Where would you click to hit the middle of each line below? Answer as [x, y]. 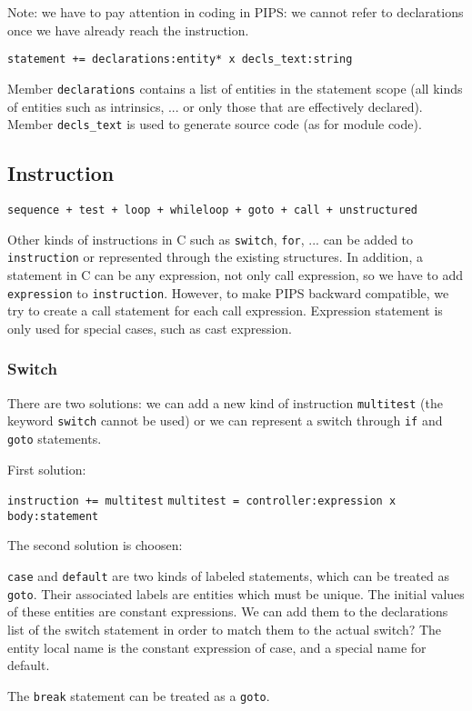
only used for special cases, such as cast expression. [150, 328]
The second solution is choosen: [95, 545]
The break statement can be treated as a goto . [139, 695]
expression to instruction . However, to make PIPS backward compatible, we [228, 292]
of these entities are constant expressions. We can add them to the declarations [228, 611]
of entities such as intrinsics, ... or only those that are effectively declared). [215, 106]
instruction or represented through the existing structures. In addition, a [215, 257]
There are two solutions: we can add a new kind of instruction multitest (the [225, 402]
